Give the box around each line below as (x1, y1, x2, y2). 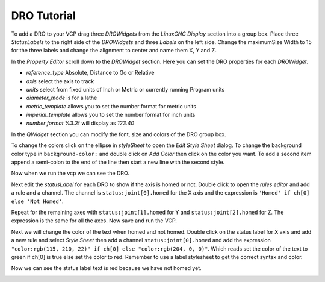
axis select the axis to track (26, 77, 94, 84)
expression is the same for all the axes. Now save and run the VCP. (11, 217, 178, 224)
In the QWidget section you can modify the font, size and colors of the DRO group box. (11, 130, 226, 138)
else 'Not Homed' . (11, 198, 64, 205)
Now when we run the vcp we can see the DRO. (11, 169, 129, 177)
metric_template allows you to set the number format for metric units (26, 102, 197, 110)
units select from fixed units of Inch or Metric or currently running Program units (26, 86, 225, 93)
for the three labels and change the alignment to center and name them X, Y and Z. (11, 47, 217, 54)
